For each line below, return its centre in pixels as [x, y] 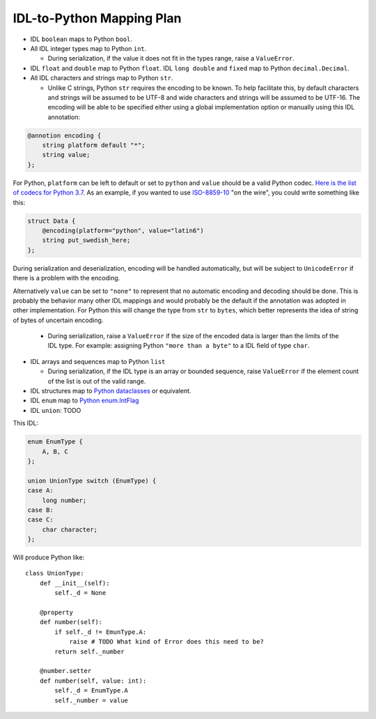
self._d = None [80, 593]
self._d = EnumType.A [92, 691]
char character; [70, 529]
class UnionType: [55, 573]
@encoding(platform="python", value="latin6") [123, 230]
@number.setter [65, 671]
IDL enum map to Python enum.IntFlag [85, 400]
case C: [40, 520]
